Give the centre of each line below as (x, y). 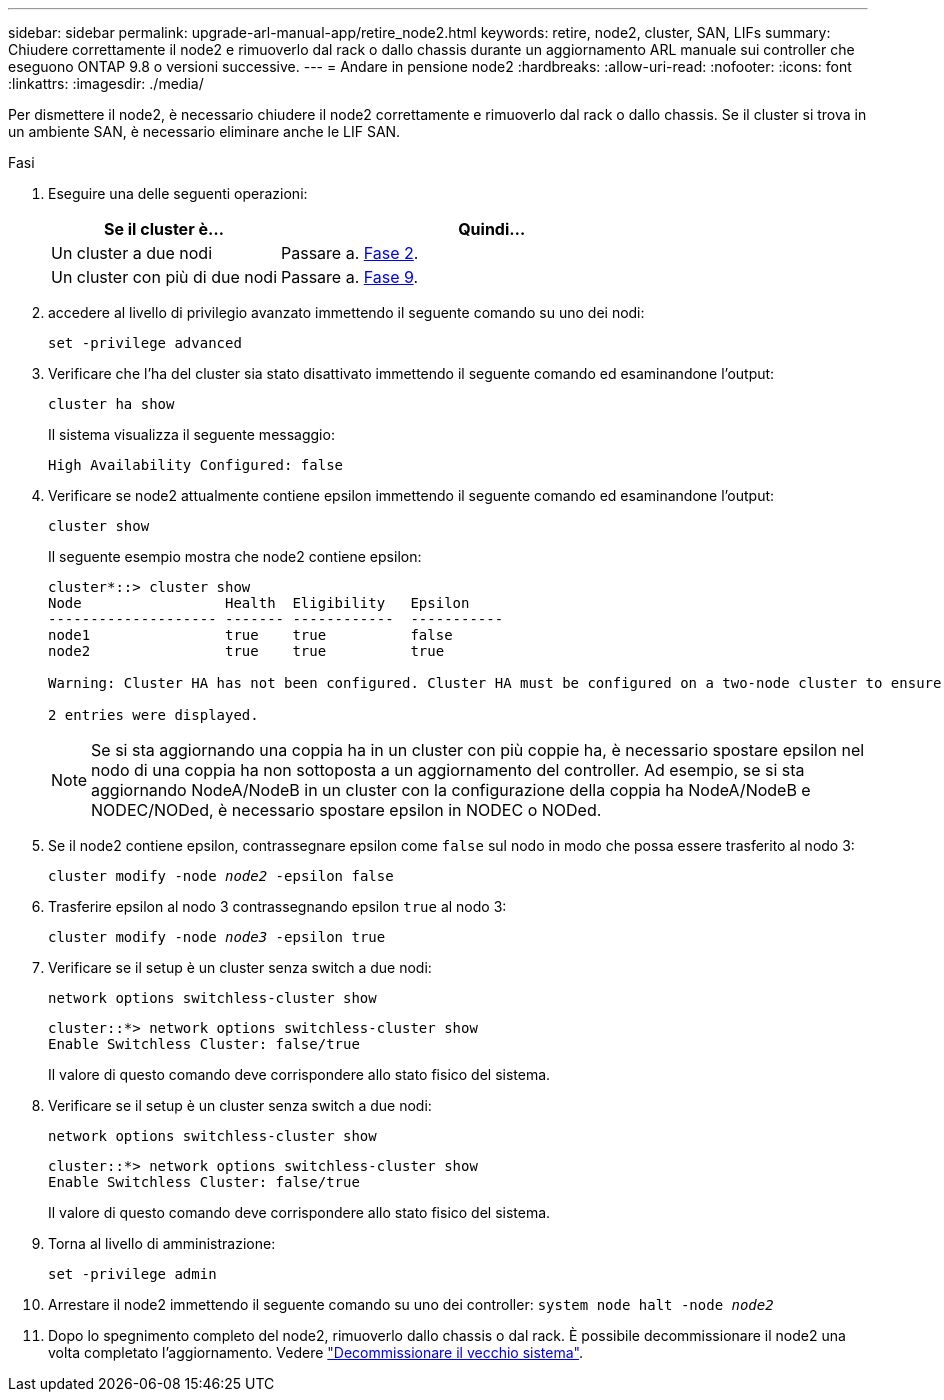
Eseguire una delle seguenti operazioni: (178, 193)
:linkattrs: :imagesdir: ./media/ (106, 83)
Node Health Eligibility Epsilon (259, 603)
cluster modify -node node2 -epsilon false (221, 876)
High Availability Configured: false (196, 465)
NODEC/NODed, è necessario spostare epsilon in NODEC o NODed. (346, 810)
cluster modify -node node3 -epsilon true (217, 937)
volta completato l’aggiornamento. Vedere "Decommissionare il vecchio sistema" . (316, 1352)
